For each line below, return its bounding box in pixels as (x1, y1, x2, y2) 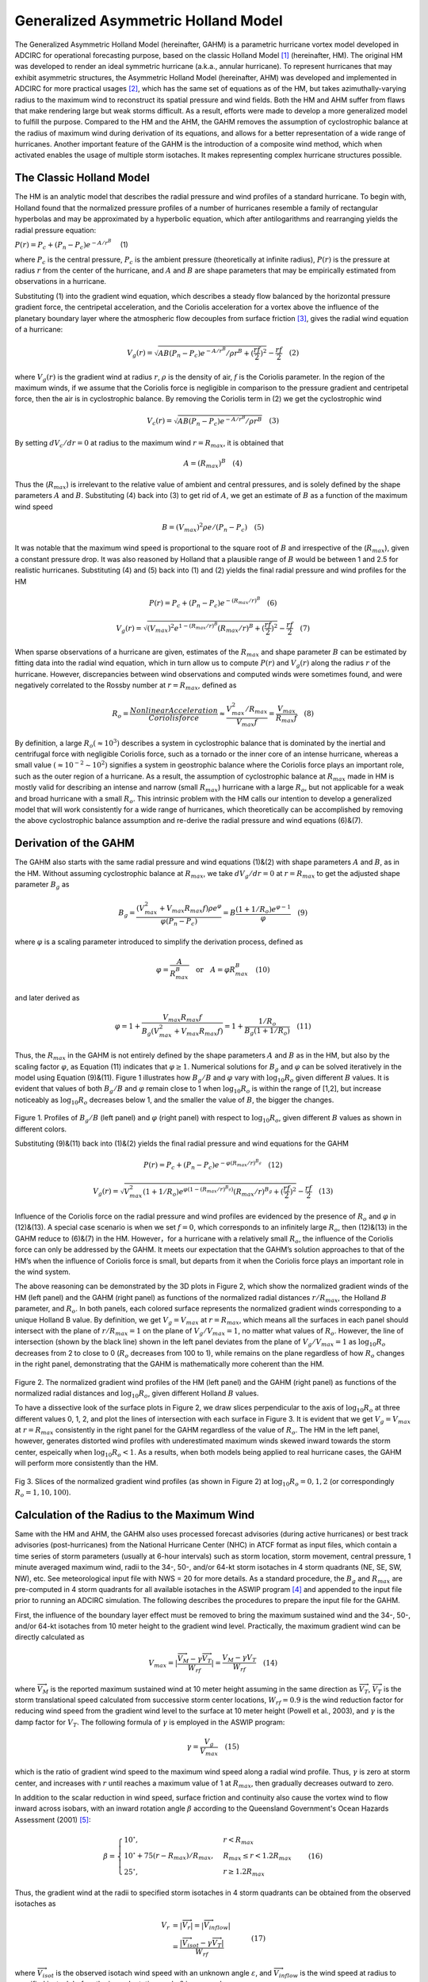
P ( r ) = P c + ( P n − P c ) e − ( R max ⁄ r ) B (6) (148, 595, 277, 610)
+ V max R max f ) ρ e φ (159, 902, 222, 915)
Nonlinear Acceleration (129, 706, 218, 715)
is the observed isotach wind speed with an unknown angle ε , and (55, 1968, 273, 1977)
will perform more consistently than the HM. (14, 1459, 159, 1468)
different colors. (14, 1124, 67, 1134)
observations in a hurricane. (14, 277, 107, 286)
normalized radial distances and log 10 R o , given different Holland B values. (14, 1388, 259, 1399)
